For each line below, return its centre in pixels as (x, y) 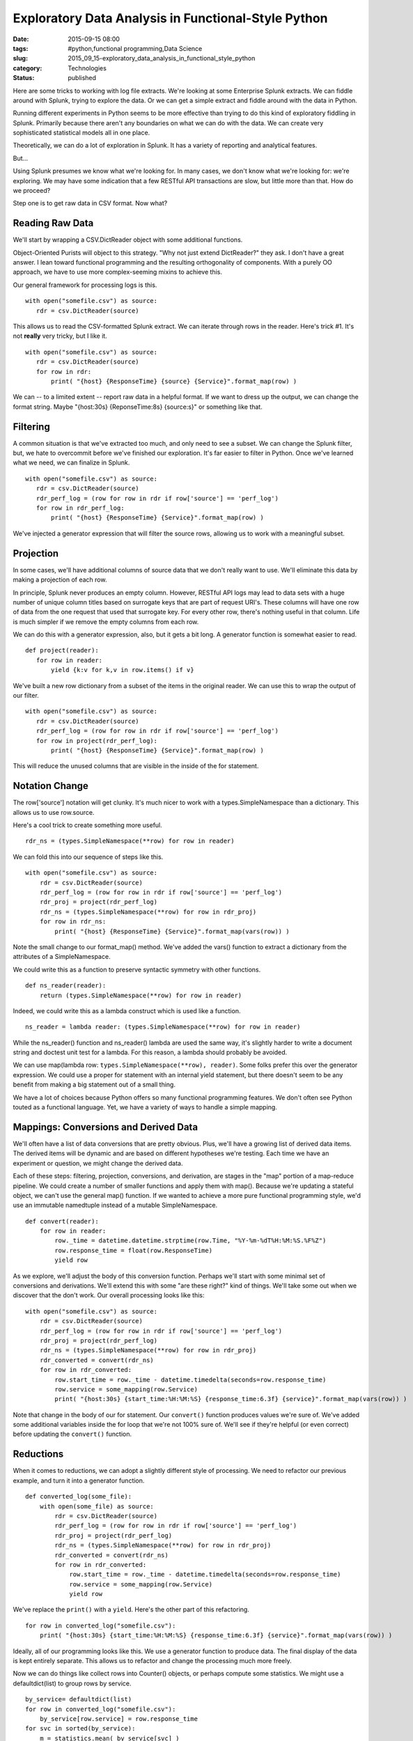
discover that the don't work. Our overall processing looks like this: (109, 1295)
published (82, 78)
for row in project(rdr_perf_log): (97, 741)
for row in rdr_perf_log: (80, 508)
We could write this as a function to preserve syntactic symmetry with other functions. (137, 969)
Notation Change (50, 786)
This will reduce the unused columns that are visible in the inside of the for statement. (136, 766)
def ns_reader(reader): (66, 986)
